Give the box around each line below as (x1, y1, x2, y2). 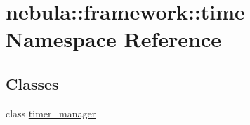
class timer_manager (6, 105, 96, 120)
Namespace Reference (6, 25, 221, 53)
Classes (6, 72, 59, 94)
